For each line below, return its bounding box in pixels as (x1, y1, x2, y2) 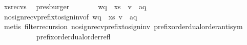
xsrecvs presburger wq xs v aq (4, 1, 147, 11)
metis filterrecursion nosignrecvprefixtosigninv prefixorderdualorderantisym (4, 21, 243, 32)
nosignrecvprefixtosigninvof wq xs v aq (4, 11, 137, 21)
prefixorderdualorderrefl (36, 31, 111, 41)
